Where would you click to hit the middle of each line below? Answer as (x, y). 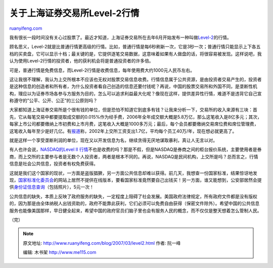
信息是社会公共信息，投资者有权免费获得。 (54, 164)
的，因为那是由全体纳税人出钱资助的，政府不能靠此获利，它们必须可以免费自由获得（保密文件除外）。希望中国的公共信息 (134, 203)
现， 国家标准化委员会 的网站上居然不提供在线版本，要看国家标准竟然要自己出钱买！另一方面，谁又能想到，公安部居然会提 (135, 180)
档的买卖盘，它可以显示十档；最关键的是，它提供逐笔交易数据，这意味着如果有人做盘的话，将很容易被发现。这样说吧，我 (135, 53)
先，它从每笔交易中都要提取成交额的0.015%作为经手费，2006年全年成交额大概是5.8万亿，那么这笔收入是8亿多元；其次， (136, 117)
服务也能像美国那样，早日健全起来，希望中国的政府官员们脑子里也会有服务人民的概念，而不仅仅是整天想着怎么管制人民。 (135, 210)
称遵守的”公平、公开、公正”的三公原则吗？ (54, 100)
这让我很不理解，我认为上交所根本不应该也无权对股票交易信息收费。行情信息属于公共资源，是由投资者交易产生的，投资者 (135, 79)
